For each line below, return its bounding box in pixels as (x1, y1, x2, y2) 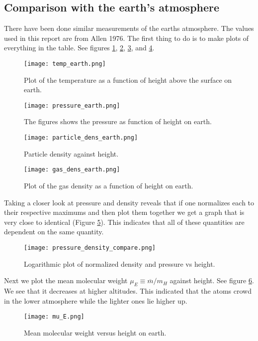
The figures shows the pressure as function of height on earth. (24, 116, 212, 127)
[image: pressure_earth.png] (24, 102, 120, 109)
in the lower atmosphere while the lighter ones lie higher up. (4, 295, 187, 306)
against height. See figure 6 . (170, 275, 254, 286)
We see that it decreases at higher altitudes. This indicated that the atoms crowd (4, 286, 252, 296)
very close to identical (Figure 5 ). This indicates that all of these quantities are (4, 216, 245, 227)
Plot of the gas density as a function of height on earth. (24, 180, 193, 190)
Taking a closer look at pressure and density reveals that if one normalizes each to (4, 197, 255, 207)
